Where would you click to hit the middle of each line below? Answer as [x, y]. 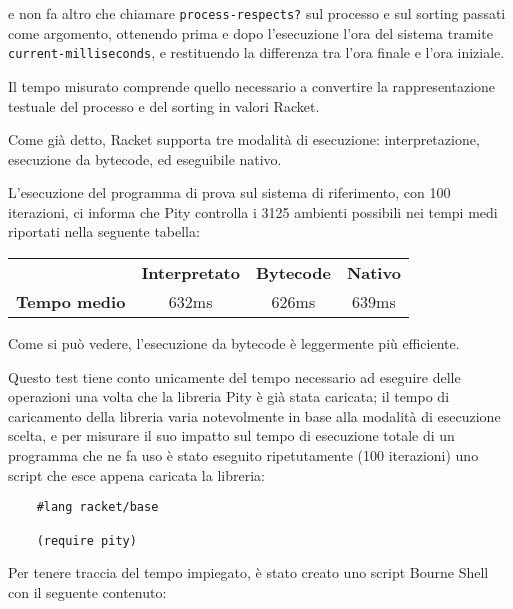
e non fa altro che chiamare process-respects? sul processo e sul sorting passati [257, 13]
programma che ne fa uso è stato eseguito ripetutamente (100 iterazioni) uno [243, 455]
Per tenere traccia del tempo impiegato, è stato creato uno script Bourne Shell [248, 572]
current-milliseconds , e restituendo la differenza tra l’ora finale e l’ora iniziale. [256, 52]
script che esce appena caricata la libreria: [136, 474]
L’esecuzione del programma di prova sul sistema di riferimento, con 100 [229, 192]
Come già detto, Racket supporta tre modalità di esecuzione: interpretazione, [244, 139]
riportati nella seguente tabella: [104, 231]
